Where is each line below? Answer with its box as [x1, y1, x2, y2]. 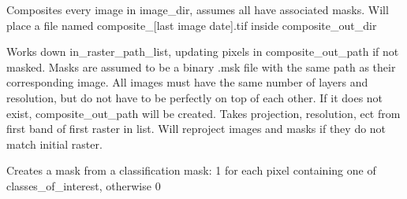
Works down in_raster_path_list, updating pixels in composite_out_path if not [6, 43, 399, 60]
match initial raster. [6, 135, 103, 152]
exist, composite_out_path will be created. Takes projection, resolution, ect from [6, 105, 401, 121]
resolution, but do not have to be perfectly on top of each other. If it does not [6, 89, 383, 105]
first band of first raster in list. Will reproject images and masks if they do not [6, 120, 386, 137]
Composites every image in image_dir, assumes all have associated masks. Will [6, 2, 389, 17]
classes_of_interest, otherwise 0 [6, 177, 161, 193]
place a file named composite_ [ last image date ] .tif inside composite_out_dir [6, 17, 377, 33]
